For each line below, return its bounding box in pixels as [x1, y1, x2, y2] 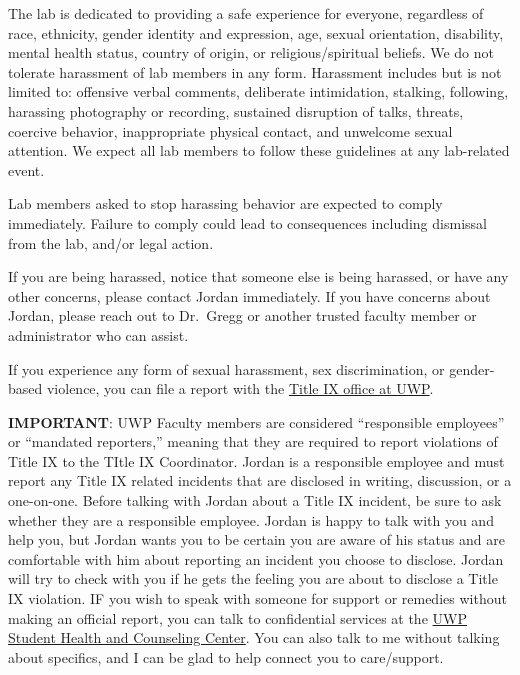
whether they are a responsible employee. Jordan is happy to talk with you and [8, 509, 494, 530]
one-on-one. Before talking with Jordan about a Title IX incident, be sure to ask [8, 490, 502, 511]
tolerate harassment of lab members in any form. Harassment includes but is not [8, 61, 502, 82]
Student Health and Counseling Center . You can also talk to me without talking [8, 627, 500, 648]
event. [8, 159, 45, 180]
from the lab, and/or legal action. [8, 232, 214, 253]
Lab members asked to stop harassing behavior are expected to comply [8, 193, 443, 214]
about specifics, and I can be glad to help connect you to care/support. [8, 646, 444, 667]
